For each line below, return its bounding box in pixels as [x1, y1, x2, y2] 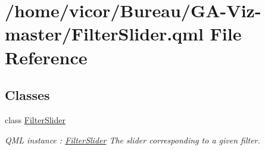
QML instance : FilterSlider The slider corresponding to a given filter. [5, 133, 260, 146]
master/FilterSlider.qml [5, 21, 204, 46]
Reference [5, 45, 88, 69]
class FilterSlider [5, 113, 66, 126]
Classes [5, 86, 50, 104]
